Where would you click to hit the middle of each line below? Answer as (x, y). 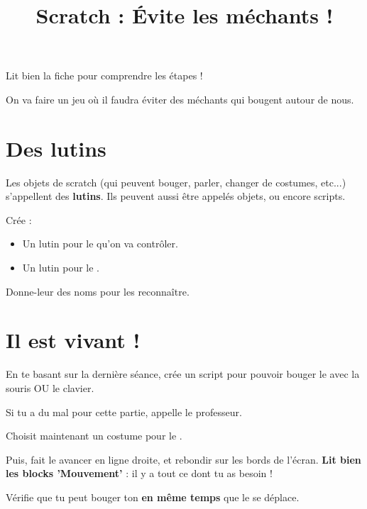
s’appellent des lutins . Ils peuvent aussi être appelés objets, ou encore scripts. (176, 196)
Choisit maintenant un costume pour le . (94, 436)
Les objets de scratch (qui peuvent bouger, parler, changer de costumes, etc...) (176, 182)
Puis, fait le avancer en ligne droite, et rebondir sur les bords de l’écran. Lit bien (183, 459)
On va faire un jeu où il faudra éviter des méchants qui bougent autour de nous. (180, 99)
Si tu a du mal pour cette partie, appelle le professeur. (124, 412)
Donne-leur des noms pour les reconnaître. (98, 291)
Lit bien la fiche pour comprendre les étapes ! (104, 75)
